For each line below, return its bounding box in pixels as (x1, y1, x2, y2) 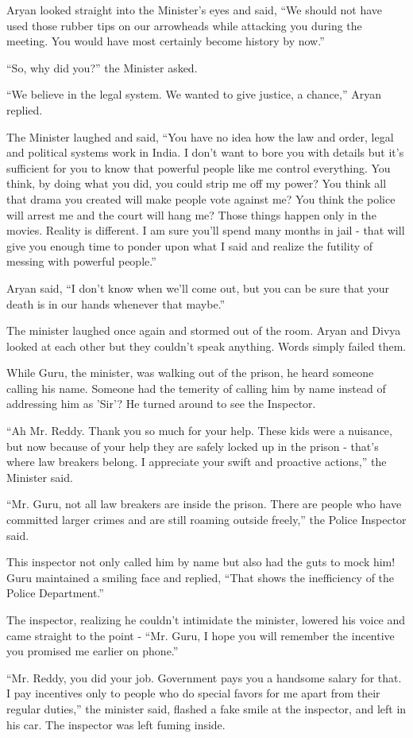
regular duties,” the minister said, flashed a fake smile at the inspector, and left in (6, 700, 407, 717)
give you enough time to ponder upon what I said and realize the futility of (6, 237, 373, 254)
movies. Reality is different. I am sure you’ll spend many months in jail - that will (6, 222, 405, 239)
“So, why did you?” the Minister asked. (6, 59, 198, 76)
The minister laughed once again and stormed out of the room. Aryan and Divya (6, 322, 401, 339)
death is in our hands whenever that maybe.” (6, 295, 226, 312)
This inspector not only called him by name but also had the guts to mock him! (6, 553, 396, 570)
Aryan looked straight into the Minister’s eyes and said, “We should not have (6, 2, 383, 17)
